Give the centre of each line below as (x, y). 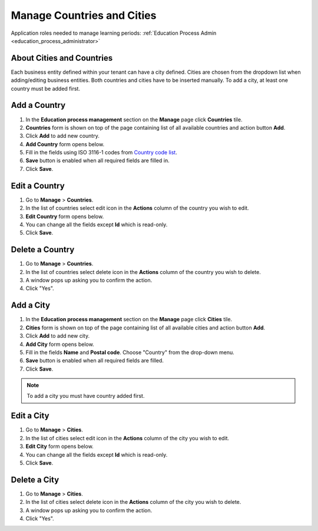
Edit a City (30, 416)
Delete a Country (43, 250)
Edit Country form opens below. (65, 216)
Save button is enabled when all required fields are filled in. (98, 161)
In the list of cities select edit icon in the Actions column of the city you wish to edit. (127, 438)
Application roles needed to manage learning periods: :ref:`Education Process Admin (114, 33)
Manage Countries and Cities (84, 15)
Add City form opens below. (60, 344)
